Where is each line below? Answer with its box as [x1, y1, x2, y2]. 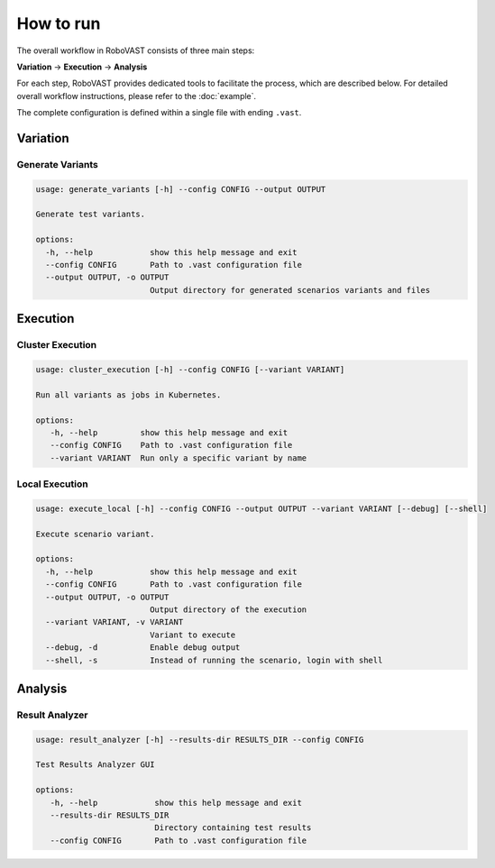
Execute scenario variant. [35, 528, 155, 539]
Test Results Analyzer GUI [35, 760, 155, 770]
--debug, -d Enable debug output [45, 643, 241, 653]
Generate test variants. [35, 209, 146, 220]
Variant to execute [149, 629, 236, 640]
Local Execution [16, 478, 89, 490]
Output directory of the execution [149, 604, 307, 615]
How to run [16, 14, 101, 33]
